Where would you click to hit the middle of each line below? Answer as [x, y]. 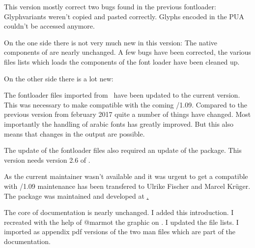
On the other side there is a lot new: [59, 78]
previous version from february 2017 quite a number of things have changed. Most [127, 114]
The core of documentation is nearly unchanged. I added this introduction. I [119, 212]
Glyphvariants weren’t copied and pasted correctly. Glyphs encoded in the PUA [124, 16]
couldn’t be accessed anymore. [49, 26]
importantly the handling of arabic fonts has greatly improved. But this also [119, 124]
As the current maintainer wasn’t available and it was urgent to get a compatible [126, 176]
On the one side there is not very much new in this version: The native [111, 42]
